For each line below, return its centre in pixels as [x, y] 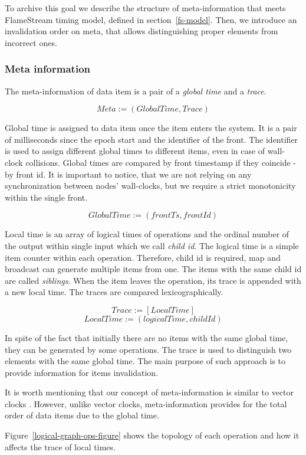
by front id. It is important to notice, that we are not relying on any [128, 174]
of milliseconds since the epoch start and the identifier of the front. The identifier [152, 139]
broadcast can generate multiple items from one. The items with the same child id [153, 269]
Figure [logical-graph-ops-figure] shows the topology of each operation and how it [152, 435]
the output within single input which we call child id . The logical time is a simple [152, 245]
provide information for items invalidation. [82, 372]
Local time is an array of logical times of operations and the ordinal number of [147, 234]
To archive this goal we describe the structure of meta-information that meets [145, 8]
